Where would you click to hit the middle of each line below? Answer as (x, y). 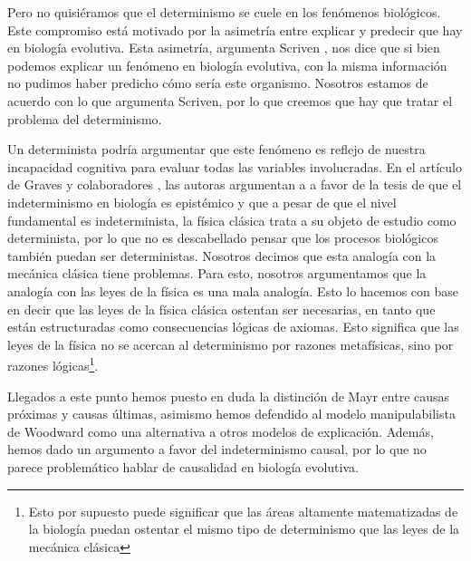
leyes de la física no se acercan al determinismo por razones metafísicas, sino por (231, 344)
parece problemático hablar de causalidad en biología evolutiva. (183, 466)
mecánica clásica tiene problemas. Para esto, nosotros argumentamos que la (217, 273)
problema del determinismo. (85, 118)
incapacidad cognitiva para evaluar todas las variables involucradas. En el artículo (235, 166)
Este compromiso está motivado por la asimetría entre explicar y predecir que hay (235, 29)
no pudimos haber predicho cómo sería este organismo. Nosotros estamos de (218, 83)
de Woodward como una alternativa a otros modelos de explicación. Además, (221, 431)
